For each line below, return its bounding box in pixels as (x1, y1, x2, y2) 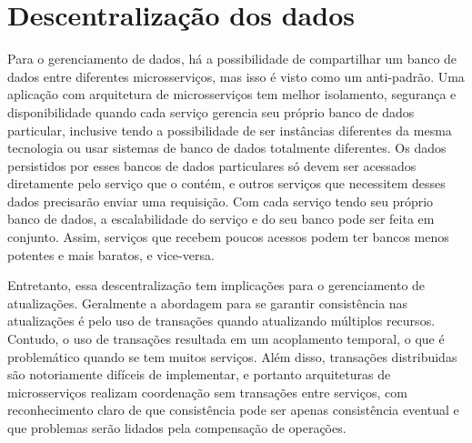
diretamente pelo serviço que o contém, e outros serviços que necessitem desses (7, 174, 446, 193)
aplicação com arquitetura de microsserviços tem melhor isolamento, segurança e (7, 85, 457, 104)
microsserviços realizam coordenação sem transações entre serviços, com (7, 382, 407, 401)
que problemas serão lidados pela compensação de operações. (7, 418, 346, 437)
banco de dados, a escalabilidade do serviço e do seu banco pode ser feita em (7, 209, 435, 228)
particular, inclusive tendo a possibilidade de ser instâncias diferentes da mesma (7, 120, 452, 139)
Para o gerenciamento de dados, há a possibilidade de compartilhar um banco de (7, 49, 457, 68)
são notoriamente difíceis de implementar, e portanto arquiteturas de (7, 365, 391, 384)
